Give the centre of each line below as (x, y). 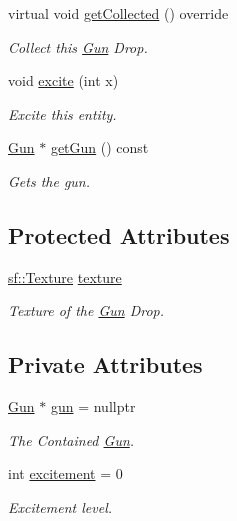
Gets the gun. (49, 180)
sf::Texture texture (65, 276)
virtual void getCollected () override (118, 13)
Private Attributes (105, 364)
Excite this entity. (62, 113)
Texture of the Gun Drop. (86, 310)
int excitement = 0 (65, 473)
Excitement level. (60, 506)
